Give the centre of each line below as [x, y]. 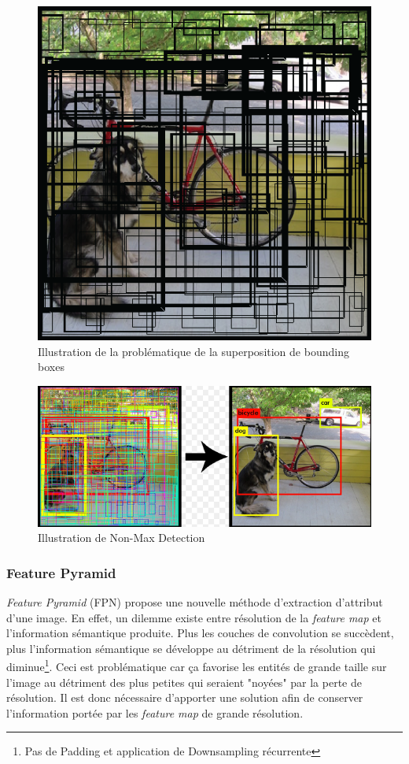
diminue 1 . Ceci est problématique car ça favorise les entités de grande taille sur [197, 666]
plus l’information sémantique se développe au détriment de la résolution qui [191, 648]
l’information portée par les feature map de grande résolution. [155, 712]
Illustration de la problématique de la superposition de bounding [193, 351]
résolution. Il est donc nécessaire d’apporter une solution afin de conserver [185, 697]
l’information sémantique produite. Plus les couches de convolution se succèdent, [200, 633]
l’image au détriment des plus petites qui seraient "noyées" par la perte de [184, 682]
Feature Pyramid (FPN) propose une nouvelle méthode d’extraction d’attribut [195, 601]
